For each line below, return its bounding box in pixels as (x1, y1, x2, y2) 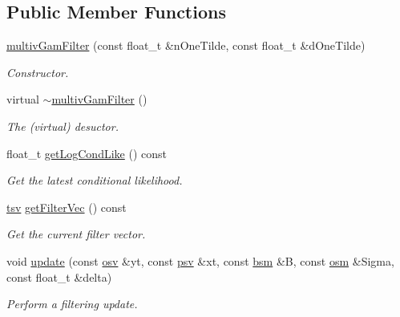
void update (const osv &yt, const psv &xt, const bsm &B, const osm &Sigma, (6, 252, 394, 269)
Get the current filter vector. (6, 226, 146, 242)
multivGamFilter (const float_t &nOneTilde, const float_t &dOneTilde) (6, 37, 366, 54)
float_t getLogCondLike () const (6, 144, 167, 161)
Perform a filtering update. (6, 295, 138, 312)
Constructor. (6, 63, 69, 80)
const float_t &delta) (6, 268, 112, 285)
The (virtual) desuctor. (6, 117, 119, 134)
